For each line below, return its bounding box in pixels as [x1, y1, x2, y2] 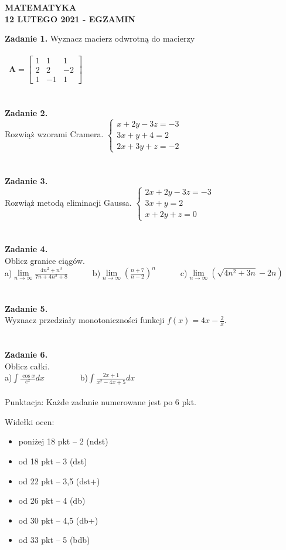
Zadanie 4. [5, 243, 48, 255]
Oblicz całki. [5, 359, 50, 372]
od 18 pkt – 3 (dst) [18, 454, 87, 467]
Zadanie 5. [5, 302, 48, 314]
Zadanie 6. [5, 348, 48, 361]
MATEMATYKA [5, 1, 77, 13]
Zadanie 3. [5, 175, 48, 187]
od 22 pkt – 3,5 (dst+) [18, 474, 100, 487]
